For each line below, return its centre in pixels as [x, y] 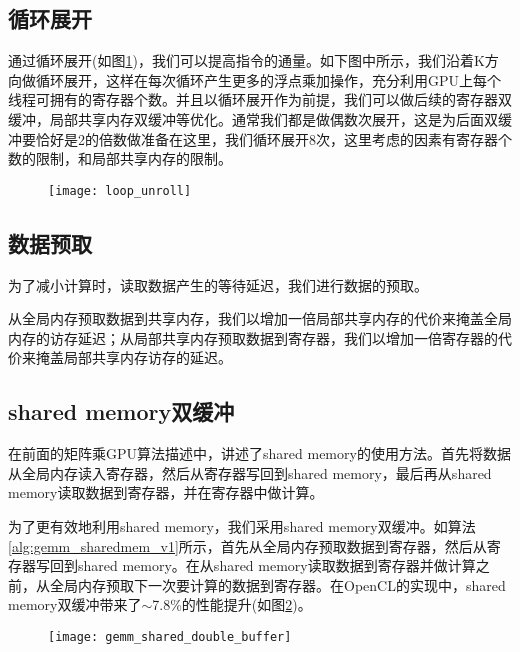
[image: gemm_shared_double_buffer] [170, 636]
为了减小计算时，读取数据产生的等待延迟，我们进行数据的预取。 [218, 284]
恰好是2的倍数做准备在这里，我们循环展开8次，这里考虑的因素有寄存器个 [273, 138]
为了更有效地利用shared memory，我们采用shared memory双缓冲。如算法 [242, 525]
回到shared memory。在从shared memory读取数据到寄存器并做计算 [262, 565]
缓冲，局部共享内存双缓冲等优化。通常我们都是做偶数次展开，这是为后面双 [253, 118]
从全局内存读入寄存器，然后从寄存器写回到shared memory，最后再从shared [250, 472]
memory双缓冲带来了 [75, 604]
